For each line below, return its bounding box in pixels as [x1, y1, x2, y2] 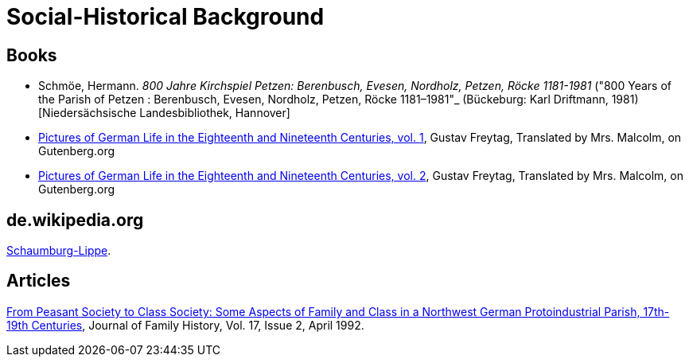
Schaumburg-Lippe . [6, 244, 111, 258]
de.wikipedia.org [6, 209, 144, 230]
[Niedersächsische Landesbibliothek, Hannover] [38, 106, 290, 120]
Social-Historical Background [6, 3, 325, 30]
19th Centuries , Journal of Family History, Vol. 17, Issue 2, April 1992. [6, 318, 364, 332]
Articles [6, 271, 71, 291]
